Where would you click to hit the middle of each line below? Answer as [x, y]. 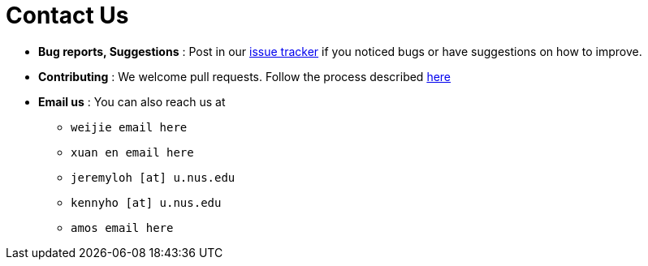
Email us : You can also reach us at [132, 101]
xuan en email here [132, 152]
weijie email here [129, 127]
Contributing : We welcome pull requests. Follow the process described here [245, 76]
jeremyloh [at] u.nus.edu [153, 177]
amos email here [122, 227]
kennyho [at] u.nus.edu [146, 202]
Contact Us [67, 15]
